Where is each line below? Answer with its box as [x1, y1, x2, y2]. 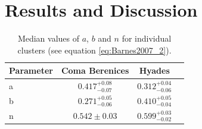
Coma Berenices [61, 64, 129, 77]
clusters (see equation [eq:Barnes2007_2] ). [17, 43, 172, 56]
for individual [122, 32, 172, 45]
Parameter [9, 64, 53, 77]
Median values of [17, 32, 80, 45]
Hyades [139, 64, 170, 77]
